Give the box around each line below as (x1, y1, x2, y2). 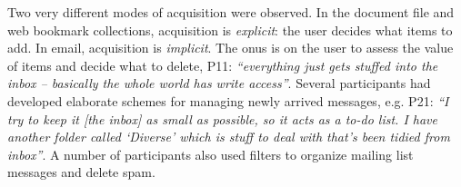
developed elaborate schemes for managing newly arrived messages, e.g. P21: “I (7, 91, 449, 110)
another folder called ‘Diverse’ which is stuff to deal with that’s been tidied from (7, 127, 450, 146)
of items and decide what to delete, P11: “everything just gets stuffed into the (7, 55, 438, 74)
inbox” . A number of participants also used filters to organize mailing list (7, 144, 414, 163)
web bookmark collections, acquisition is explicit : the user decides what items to (7, 20, 453, 39)
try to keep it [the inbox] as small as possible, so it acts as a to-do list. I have (7, 109, 438, 128)
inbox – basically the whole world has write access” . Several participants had (7, 74, 431, 93)
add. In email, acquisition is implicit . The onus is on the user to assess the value (7, 38, 454, 57)
